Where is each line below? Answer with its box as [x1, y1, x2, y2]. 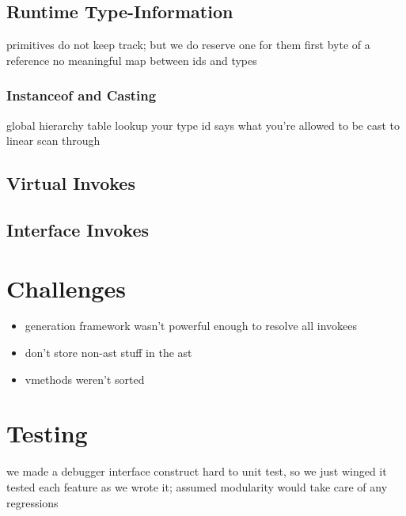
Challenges [6, 271, 126, 304]
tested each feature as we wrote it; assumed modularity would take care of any [6, 478, 388, 495]
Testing [6, 417, 88, 450]
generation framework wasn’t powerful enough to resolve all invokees [25, 317, 358, 334]
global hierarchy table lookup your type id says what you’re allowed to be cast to [6, 116, 400, 133]
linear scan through [6, 132, 101, 149]
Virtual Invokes [6, 171, 135, 195]
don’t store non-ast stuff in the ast [25, 344, 192, 361]
